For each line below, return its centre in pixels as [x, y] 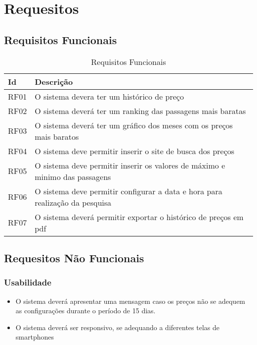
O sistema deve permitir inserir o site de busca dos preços [135, 151]
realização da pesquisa [73, 202]
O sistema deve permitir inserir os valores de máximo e [130, 165]
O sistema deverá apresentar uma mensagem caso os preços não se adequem [130, 301]
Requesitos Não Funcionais [74, 258]
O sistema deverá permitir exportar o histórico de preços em [139, 217]
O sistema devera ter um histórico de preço [109, 96]
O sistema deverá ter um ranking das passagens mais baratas [140, 111]
